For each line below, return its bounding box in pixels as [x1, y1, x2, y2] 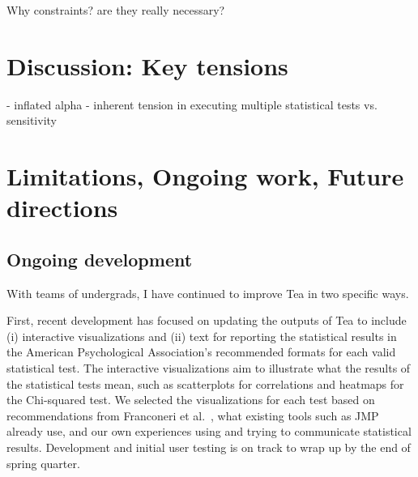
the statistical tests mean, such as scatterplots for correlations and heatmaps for [6, 375, 404, 392]
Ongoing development [6, 246, 193, 271]
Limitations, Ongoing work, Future [6, 160, 404, 193]
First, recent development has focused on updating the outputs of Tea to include [6, 312, 407, 329]
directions [6, 191, 118, 224]
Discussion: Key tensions [6, 49, 288, 82]
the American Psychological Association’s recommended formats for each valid [6, 343, 396, 360]
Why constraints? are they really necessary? [6, 2, 225, 18]
